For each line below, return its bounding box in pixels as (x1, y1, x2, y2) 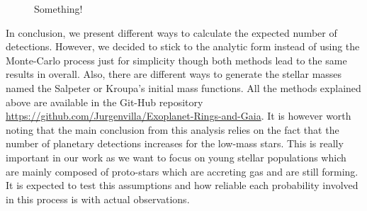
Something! (34, 1, 83, 16)
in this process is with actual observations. (6, 191, 190, 206)
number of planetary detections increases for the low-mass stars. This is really (6, 136, 344, 151)
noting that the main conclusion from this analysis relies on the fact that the (6, 122, 339, 137)
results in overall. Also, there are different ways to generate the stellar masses (6, 67, 342, 81)
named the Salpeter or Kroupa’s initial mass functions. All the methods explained (6, 80, 361, 95)
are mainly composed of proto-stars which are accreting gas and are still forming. (6, 164, 358, 178)
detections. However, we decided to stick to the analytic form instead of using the (6, 39, 360, 54)
